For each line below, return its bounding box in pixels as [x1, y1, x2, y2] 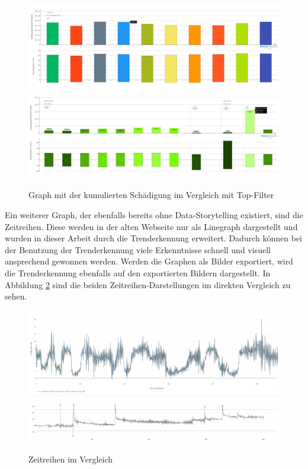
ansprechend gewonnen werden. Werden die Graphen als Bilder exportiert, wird [5, 255, 293, 267]
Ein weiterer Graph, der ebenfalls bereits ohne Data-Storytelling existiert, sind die [5, 208, 303, 221]
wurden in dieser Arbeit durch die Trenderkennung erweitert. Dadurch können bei [5, 232, 302, 244]
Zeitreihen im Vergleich [28, 452, 113, 465]
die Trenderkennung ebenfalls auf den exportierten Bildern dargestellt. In [5, 266, 271, 279]
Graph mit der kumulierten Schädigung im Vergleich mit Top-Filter [28, 189, 274, 201]
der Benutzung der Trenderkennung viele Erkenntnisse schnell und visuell [5, 243, 271, 256]
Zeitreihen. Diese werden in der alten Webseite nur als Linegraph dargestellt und [5, 220, 298, 232]
